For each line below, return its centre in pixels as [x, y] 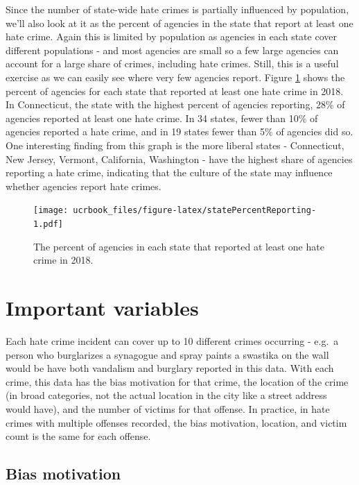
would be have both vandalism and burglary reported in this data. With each [170, 368]
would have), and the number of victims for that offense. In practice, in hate [168, 408]
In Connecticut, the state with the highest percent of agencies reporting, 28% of [175, 104]
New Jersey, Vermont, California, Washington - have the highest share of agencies [179, 159]
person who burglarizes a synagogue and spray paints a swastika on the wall [167, 354]
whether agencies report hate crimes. [84, 186]
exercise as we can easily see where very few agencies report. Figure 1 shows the [175, 77]
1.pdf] [48, 224]
